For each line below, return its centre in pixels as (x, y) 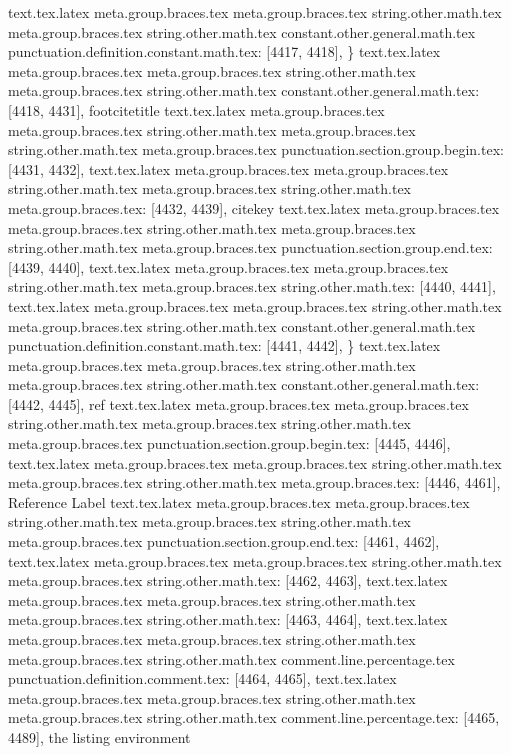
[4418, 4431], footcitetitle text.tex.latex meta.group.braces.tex (196, 109)
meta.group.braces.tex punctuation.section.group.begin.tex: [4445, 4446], (229, 443)
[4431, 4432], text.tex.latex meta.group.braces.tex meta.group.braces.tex (228, 168)
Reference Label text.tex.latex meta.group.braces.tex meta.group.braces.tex (239, 501)
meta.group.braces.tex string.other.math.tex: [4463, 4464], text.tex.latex (228, 619)
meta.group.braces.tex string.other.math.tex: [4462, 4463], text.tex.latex (228, 580)
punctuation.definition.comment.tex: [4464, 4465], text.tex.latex (202, 678)
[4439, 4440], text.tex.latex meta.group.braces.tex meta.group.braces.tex (228, 266)
